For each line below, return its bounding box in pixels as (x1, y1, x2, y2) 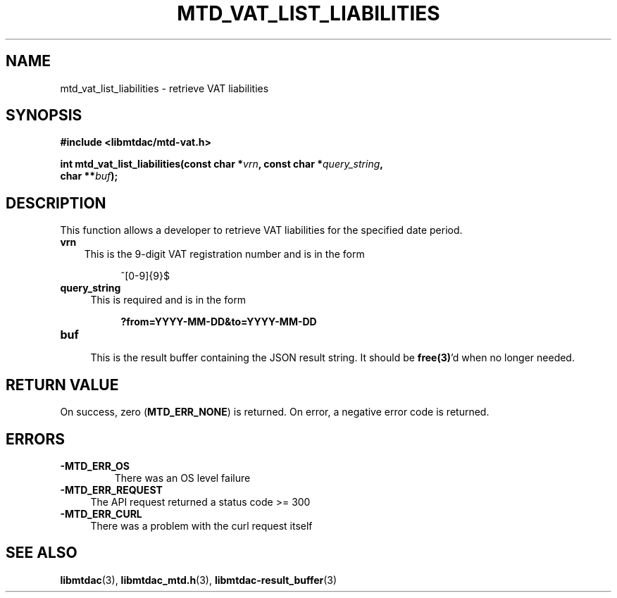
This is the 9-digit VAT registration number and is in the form (84, 248, 365, 261)
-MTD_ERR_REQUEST (60, 483, 163, 496)
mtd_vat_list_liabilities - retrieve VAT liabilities (60, 82, 269, 94)
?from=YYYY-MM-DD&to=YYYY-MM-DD (120, 316, 317, 328)
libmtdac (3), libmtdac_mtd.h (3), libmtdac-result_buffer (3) (60, 573, 337, 586)
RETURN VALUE (6, 375, 119, 394)
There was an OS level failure (114, 471, 251, 484)
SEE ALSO (6, 544, 77, 562)
